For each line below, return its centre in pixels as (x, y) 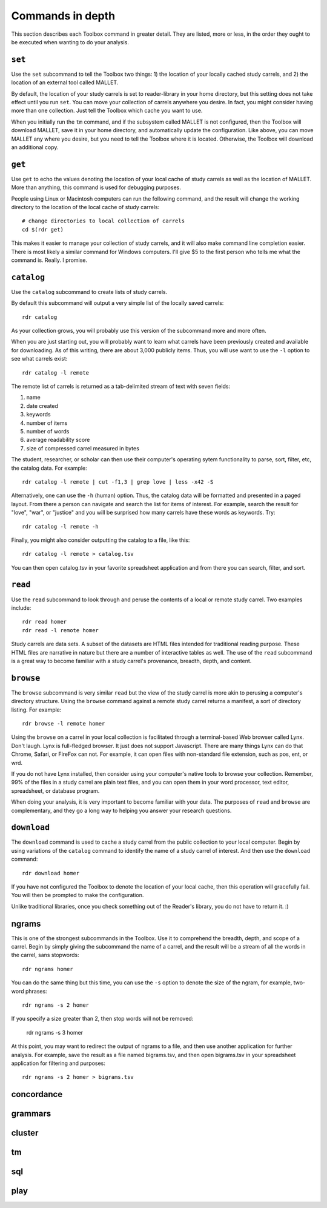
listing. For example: (36, 710)
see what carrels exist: (39, 359)
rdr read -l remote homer (61, 630)
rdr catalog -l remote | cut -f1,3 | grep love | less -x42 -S (118, 482)
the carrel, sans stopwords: (45, 955)
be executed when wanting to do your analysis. (70, 42)
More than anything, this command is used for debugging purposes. (96, 187)
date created (42, 405)
